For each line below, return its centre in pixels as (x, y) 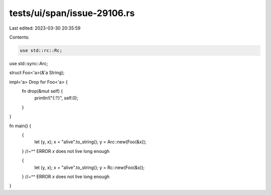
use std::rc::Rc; (41, 50)
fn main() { (20, 126)
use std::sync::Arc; (29, 63)
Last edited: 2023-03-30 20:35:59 (45, 28)
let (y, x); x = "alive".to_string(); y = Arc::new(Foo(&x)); (90, 142)
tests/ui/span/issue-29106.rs (72, 13)
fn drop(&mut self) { (42, 91)
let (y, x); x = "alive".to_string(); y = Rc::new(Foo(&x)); (90, 167)
